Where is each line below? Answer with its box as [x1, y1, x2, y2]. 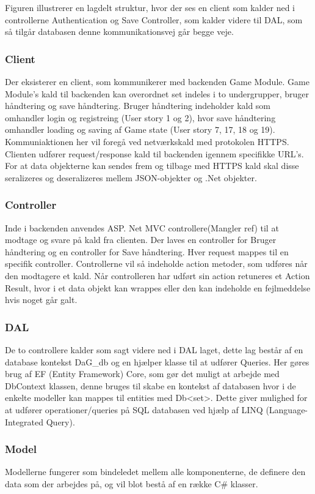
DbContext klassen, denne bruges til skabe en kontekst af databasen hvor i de [5, 379, 296, 392]
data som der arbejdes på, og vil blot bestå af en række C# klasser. [5, 477, 258, 490]
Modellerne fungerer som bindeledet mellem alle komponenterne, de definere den [5, 465, 306, 478]
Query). [46, 415, 75, 428]
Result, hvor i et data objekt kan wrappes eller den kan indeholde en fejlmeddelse [5, 281, 311, 294]
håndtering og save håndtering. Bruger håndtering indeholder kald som [5, 99, 271, 112]
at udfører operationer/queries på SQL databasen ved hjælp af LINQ [5, 403, 263, 416]
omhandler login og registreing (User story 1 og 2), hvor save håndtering [5, 111, 276, 124]
